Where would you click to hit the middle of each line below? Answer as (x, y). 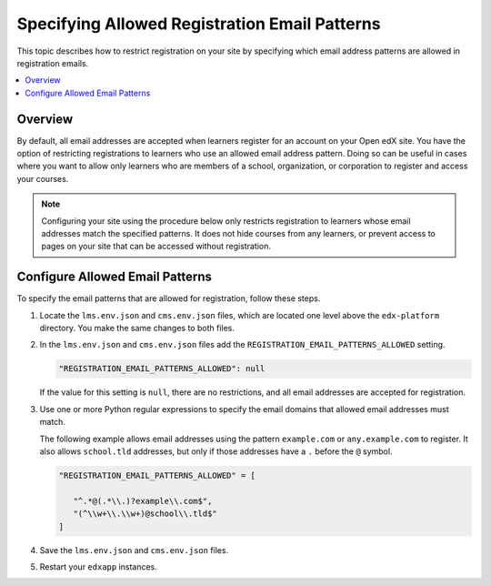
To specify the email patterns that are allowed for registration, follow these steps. (169, 298)
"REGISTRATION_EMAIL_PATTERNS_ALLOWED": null (162, 369)
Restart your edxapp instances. (99, 566)
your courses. (43, 178)
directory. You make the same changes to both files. (137, 328)
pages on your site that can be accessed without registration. (156, 247)
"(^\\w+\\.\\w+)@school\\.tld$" (145, 514)
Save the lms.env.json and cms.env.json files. (134, 550)
